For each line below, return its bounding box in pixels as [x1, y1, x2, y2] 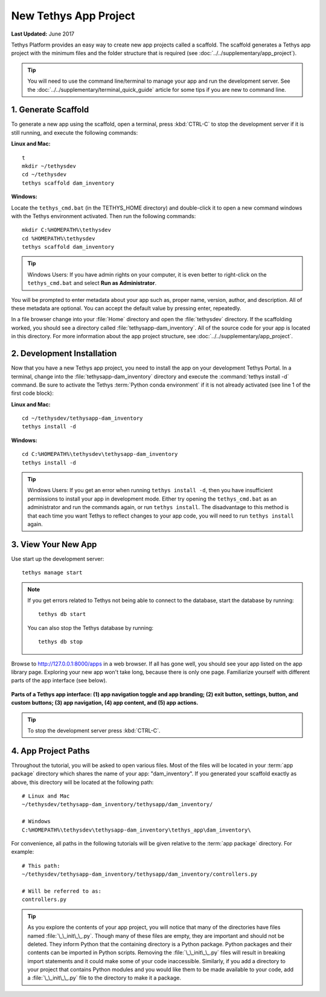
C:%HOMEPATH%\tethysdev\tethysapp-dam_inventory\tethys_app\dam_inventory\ [22, 826, 251, 833]
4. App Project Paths [11, 746, 90, 756]
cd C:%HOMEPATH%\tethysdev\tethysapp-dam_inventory [22, 450, 178, 458]
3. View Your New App [11, 539, 97, 550]
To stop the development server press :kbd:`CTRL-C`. [27, 726, 161, 734]
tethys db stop [38, 638, 83, 646]
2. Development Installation [11, 348, 117, 359]
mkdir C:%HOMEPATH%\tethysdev [22, 226, 112, 234]
